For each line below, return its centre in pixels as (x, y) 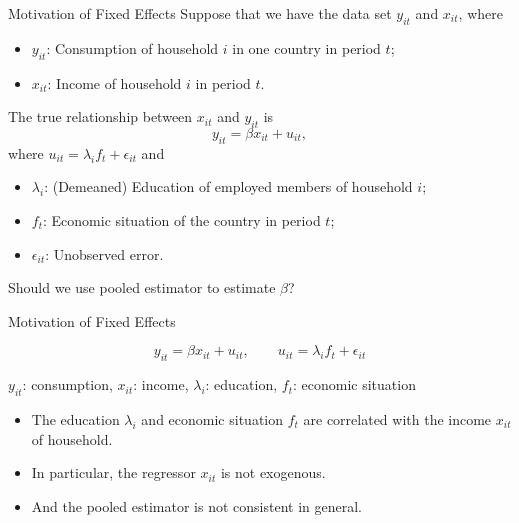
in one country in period (306, 47)
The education (75, 418)
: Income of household (114, 82)
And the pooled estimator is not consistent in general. (196, 505)
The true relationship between (100, 116)
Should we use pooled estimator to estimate (142, 287)
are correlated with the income (397, 418)
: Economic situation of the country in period (182, 219)
